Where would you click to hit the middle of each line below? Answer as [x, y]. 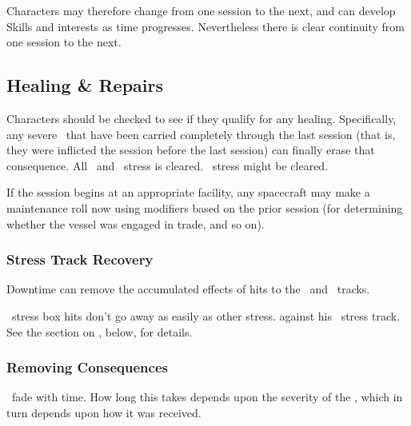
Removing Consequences [87, 367]
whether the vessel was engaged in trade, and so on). [136, 223]
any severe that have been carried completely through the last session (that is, [201, 134]
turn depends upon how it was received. [104, 412]
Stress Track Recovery [80, 259]
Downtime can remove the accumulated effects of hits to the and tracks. [188, 289]
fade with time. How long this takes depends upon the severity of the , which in [207, 397]
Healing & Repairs [85, 85]
